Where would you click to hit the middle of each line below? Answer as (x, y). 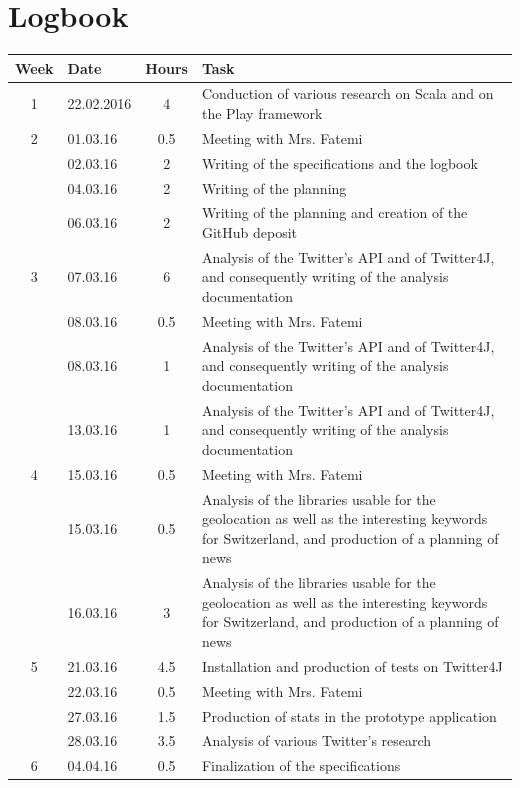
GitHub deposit (249, 232)
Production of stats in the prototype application (349, 715)
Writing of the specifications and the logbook (339, 162)
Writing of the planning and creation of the (334, 212)
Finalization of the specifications (301, 765)
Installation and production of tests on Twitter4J (352, 665)
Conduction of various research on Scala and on (347, 93)
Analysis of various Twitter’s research (316, 740)
